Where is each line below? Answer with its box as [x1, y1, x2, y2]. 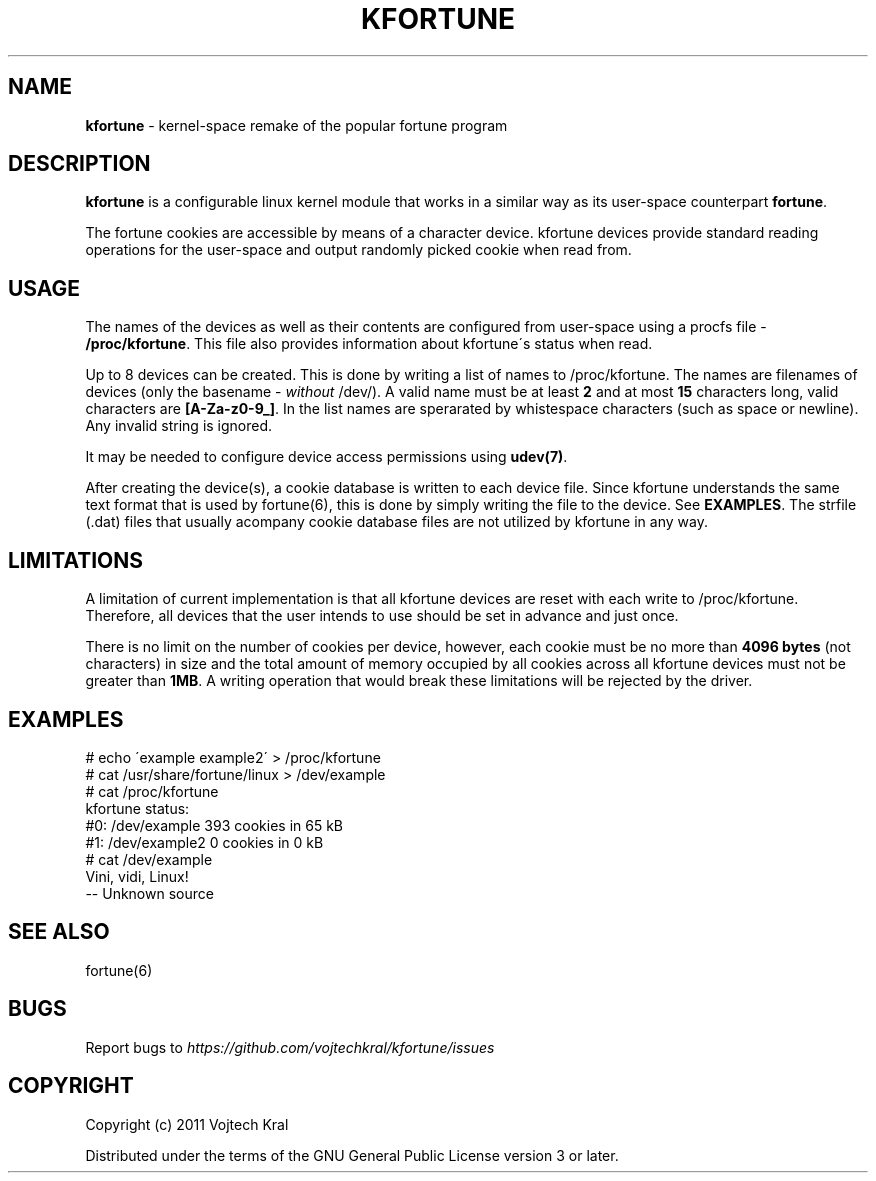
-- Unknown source [85, 884, 214, 902]
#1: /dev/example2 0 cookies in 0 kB [85, 833, 324, 851]
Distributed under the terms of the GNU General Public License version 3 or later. [85, 1146, 619, 1164]
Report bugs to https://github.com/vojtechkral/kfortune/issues [85, 1038, 495, 1056]
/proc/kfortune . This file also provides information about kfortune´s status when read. [85, 335, 653, 353]
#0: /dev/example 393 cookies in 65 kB [85, 816, 343, 834]
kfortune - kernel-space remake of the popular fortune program [85, 116, 508, 134]
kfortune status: [85, 799, 190, 817]
